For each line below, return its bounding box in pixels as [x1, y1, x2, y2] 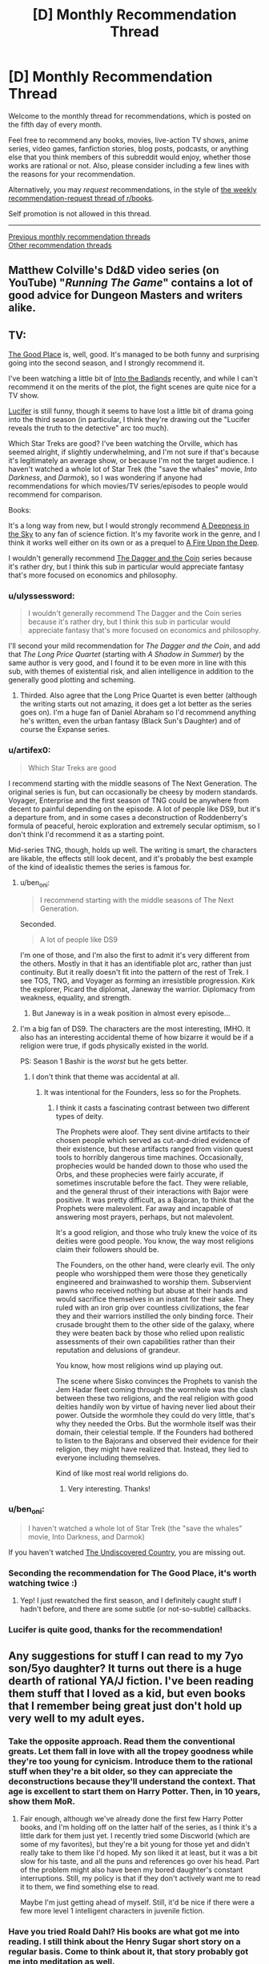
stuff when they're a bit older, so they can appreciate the [8, 1765, 234, 1777]
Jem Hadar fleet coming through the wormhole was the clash [55, 1384, 259, 1395]
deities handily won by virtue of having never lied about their [55, 1402, 256, 1411]
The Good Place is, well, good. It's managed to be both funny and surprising [8, 350, 260, 360]
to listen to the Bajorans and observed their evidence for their [55, 1435, 259, 1445]
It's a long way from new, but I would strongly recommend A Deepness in [8, 521, 250, 530]
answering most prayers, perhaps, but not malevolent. [55, 1212, 235, 1221]
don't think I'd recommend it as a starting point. [8, 829, 165, 839]
